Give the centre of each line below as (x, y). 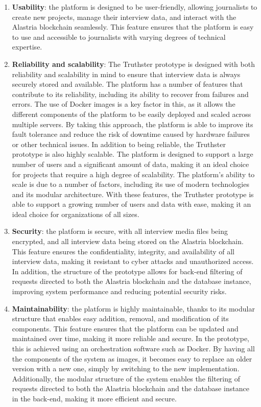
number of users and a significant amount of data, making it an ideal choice (130, 164)
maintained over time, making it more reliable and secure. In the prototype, (131, 338)
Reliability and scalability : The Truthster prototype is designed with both (133, 64)
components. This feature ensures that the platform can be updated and (125, 328)
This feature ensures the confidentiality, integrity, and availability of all (123, 251)
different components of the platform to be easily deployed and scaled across (132, 114)
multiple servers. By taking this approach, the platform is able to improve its (133, 124)
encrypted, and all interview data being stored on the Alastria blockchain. (128, 241)
